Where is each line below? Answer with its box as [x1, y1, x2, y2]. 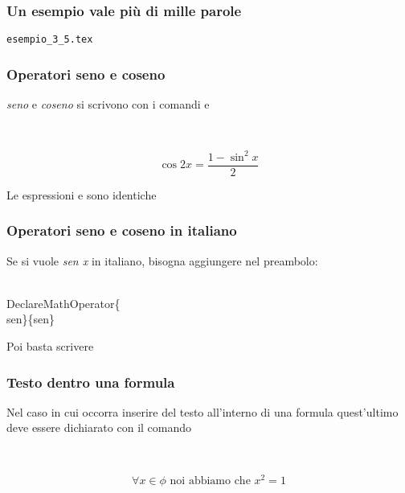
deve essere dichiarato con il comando [6, 419, 192, 436]
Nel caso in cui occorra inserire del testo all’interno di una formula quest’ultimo [6, 403, 399, 420]
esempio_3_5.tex [6, 34, 93, 46]
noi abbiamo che [170, 475, 251, 487]
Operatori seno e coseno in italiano [6, 220, 237, 240]
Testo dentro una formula [6, 372, 175, 392]
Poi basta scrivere [6, 338, 94, 355]
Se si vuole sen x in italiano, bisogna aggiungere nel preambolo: [6, 252, 318, 269]
